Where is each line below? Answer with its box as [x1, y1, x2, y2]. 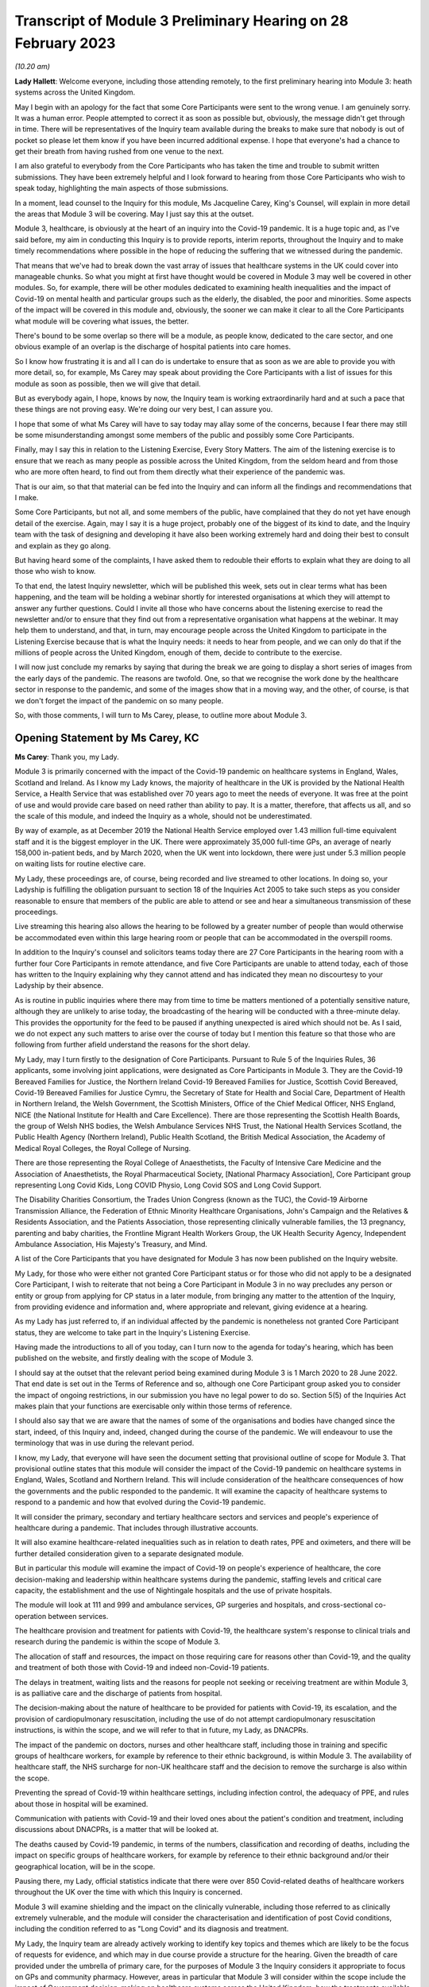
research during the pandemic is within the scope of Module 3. [14, 1637, 221, 1647]
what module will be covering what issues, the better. [14, 316, 190, 326]
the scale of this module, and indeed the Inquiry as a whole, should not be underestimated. [14, 811, 313, 820]
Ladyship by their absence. [14, 981, 104, 990]
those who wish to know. [14, 567, 96, 576]
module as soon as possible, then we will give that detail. [14, 378, 202, 389]
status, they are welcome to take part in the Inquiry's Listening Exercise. [14, 1327, 250, 1337]
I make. [14, 493, 39, 502]
